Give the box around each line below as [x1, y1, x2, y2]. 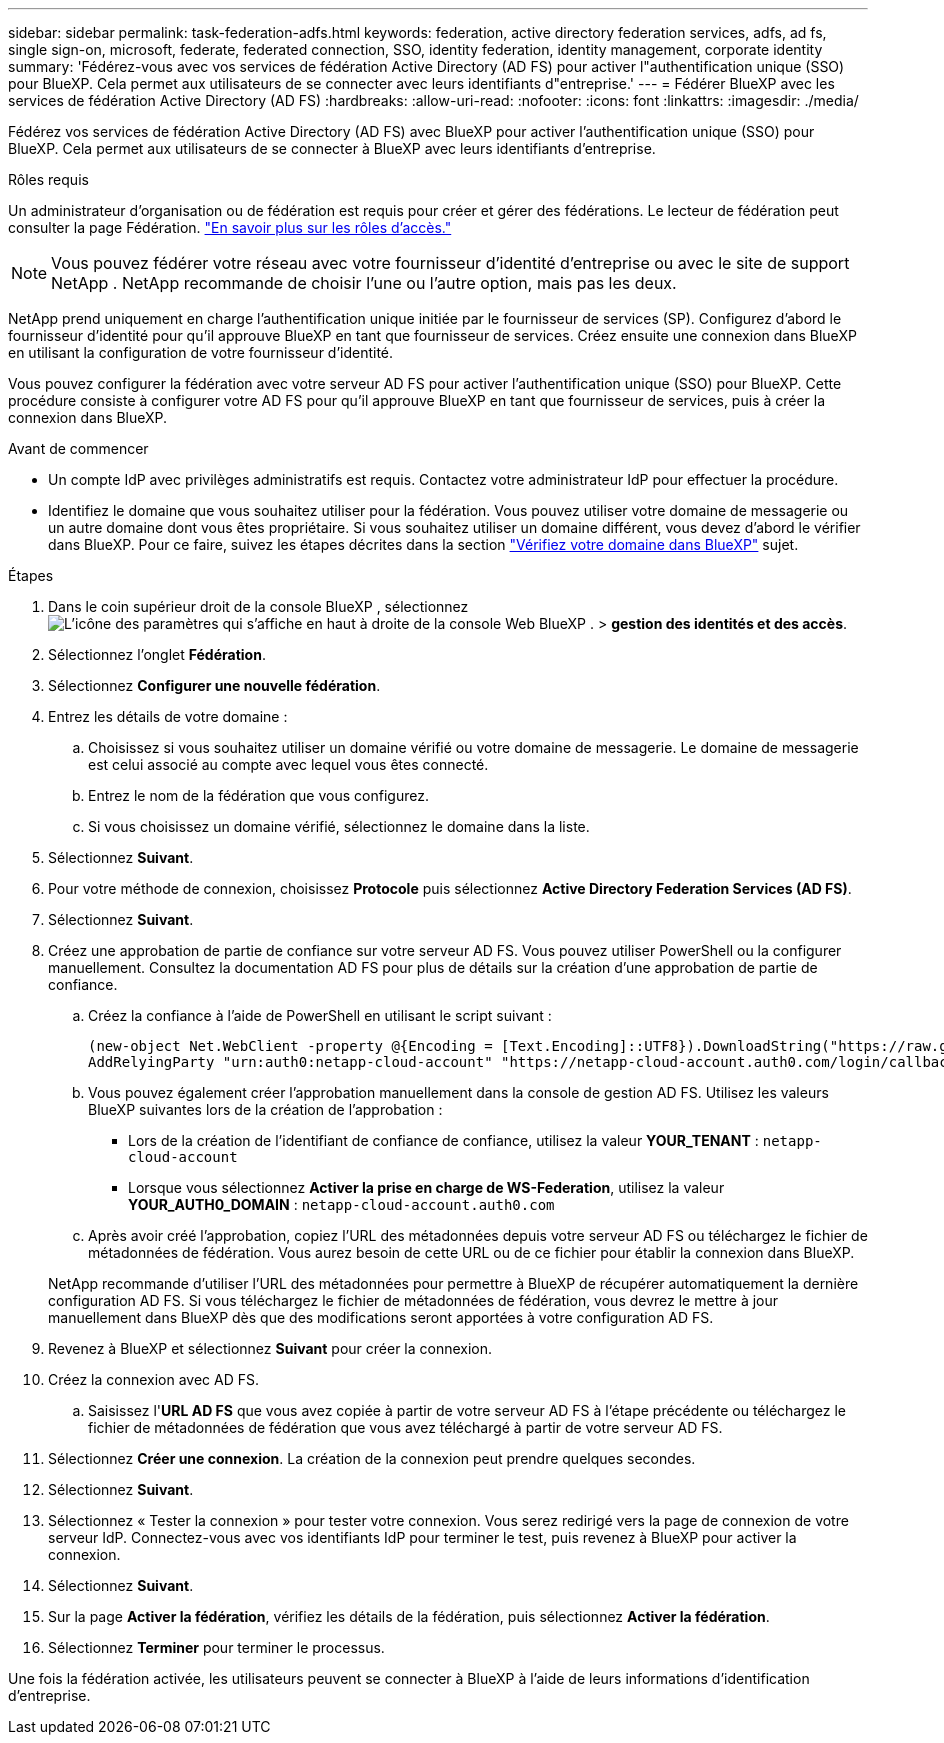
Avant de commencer [8, 440, 149, 457]
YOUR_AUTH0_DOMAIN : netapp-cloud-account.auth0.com [128, 1196, 555, 1213]
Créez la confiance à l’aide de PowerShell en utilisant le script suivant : [88, 1007, 552, 1024]
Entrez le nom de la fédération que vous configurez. [88, 787, 429, 804]
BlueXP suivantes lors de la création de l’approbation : [88, 1101, 443, 1118]
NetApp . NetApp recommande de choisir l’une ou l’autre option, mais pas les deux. [51, 273, 677, 293]
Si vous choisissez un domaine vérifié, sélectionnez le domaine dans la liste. [88, 818, 590, 835]
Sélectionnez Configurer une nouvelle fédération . [48, 677, 381, 694]
